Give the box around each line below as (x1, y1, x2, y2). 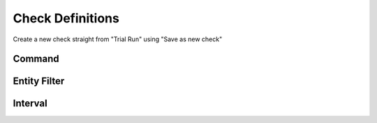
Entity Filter (13, 75, 65, 87)
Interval (13, 98, 48, 110)
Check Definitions (13, 10, 120, 26)
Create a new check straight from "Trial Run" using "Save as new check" (13, 35, 223, 43)
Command (13, 53, 59, 65)
